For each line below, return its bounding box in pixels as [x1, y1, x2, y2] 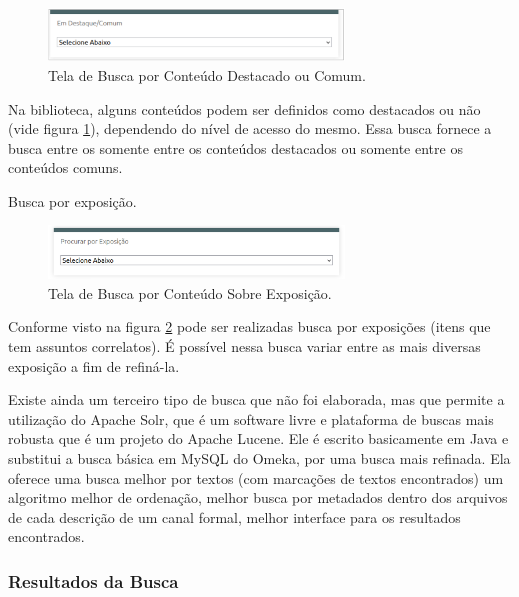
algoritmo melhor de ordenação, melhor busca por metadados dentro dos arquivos [8, 487, 508, 508]
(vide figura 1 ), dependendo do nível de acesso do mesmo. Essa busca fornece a [8, 118, 492, 139]
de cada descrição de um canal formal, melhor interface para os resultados [8, 506, 461, 527]
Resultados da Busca [8, 568, 179, 593]
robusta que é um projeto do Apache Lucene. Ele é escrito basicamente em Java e [8, 428, 509, 449]
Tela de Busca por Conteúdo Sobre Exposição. [48, 282, 332, 303]
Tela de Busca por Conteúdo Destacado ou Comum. [48, 64, 366, 85]
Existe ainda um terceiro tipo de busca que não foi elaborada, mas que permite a [8, 389, 505, 410]
